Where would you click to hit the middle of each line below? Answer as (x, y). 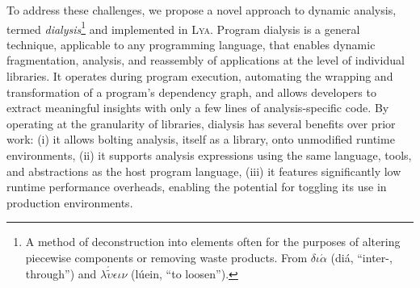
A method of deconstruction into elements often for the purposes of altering (213, 242)
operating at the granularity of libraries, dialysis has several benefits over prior (201, 123)
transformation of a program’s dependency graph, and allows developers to (191, 92)
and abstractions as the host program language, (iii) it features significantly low (204, 171)
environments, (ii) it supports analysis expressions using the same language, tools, (209, 155)
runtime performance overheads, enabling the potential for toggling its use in (197, 187)
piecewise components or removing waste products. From (166, 257)
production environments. (70, 202)
